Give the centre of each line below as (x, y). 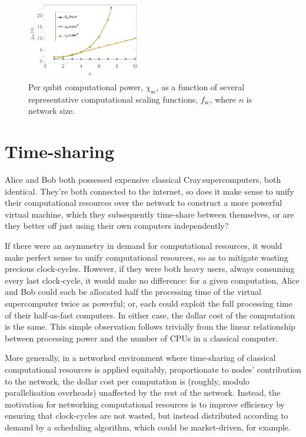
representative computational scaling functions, (113, 99)
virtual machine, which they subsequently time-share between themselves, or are (149, 214)
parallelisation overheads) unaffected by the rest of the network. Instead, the (143, 392)
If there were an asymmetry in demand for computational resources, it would (144, 246)
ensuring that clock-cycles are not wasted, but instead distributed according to (147, 415)
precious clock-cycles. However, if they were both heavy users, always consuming (150, 269)
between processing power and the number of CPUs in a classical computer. (142, 338)
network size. (52, 111)
